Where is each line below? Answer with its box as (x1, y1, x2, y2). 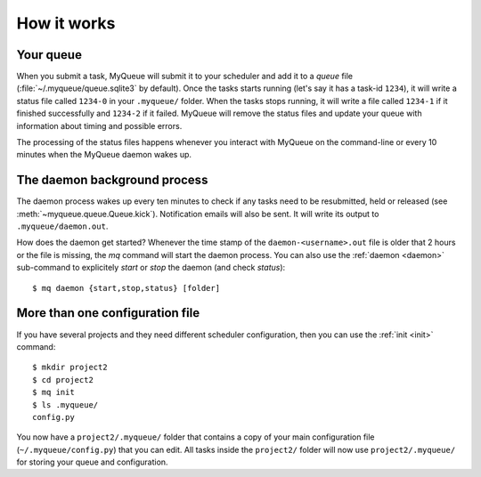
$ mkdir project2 (32, 362, 108, 373)
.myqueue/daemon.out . (16, 221, 109, 231)
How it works (16, 13, 116, 33)
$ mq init (32, 387, 75, 398)
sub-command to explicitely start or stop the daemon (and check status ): (16, 263, 286, 273)
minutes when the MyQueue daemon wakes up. (16, 150, 192, 160)
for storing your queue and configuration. (16, 457, 168, 467)
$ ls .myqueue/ (32, 400, 99, 409)
